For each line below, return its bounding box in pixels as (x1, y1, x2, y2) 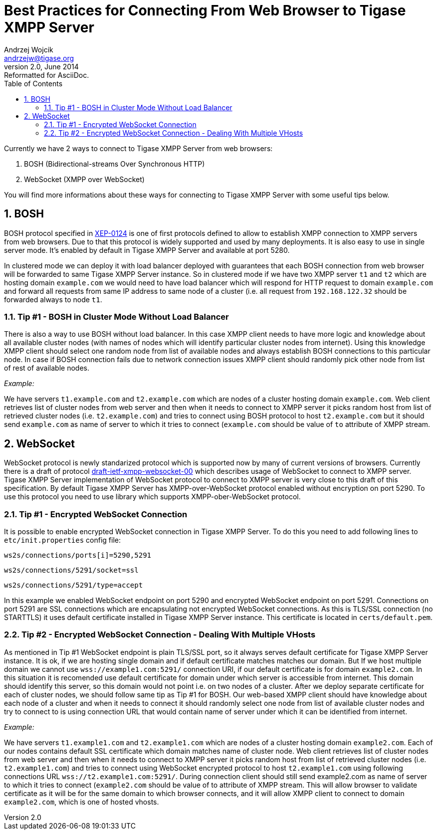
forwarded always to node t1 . (4, 295, 102, 304)
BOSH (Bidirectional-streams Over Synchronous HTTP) (24, 159, 205, 168)
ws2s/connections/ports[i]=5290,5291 (4, 551, 152, 559)
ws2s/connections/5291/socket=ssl (4, 566, 139, 574)
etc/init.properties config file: (4, 535, 121, 544)
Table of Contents (4, 79, 63, 88)
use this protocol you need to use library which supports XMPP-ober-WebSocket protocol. (4, 492, 301, 501)
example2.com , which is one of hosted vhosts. (4, 797, 159, 806)
